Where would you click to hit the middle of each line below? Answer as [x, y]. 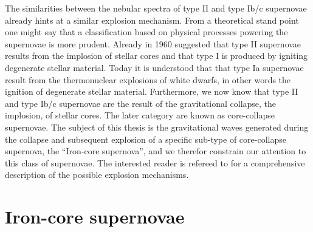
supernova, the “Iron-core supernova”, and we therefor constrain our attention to [156, 151]
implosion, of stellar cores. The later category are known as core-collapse [140, 115]
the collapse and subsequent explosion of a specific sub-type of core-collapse [146, 139]
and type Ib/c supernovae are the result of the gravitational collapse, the [141, 103]
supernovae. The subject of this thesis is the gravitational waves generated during [157, 127]
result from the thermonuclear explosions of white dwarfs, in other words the [148, 79]
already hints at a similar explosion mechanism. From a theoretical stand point [152, 20]
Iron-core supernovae [95, 217]
